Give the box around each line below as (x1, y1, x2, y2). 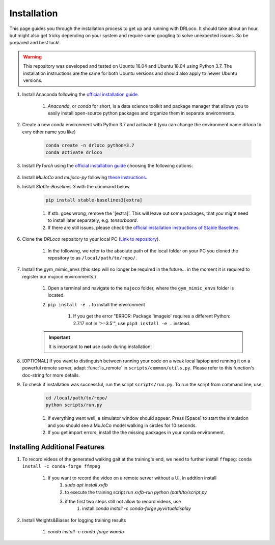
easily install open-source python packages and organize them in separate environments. (47, 110, 236, 117)
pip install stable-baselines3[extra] (45, 197, 143, 203)
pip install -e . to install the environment (47, 301, 145, 307)
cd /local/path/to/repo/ (45, 395, 108, 400)
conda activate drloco (45, 150, 102, 155)
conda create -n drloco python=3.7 (45, 142, 134, 148)
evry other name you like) (22, 129, 76, 135)
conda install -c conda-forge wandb (47, 529, 124, 535)
